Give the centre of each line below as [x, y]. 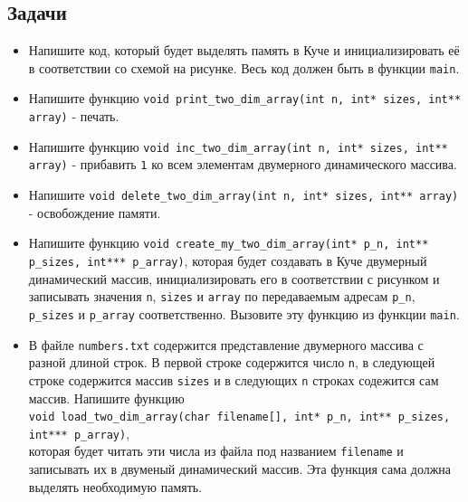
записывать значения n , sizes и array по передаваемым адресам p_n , [222, 296]
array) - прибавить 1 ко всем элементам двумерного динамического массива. [243, 164]
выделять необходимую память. [115, 486]
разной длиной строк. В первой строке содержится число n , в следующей [232, 362]
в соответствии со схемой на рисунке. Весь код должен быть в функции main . [244, 67]
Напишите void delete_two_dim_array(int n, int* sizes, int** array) [244, 195]
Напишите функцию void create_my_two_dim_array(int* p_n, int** [229, 243]
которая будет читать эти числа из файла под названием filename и [216, 451]
